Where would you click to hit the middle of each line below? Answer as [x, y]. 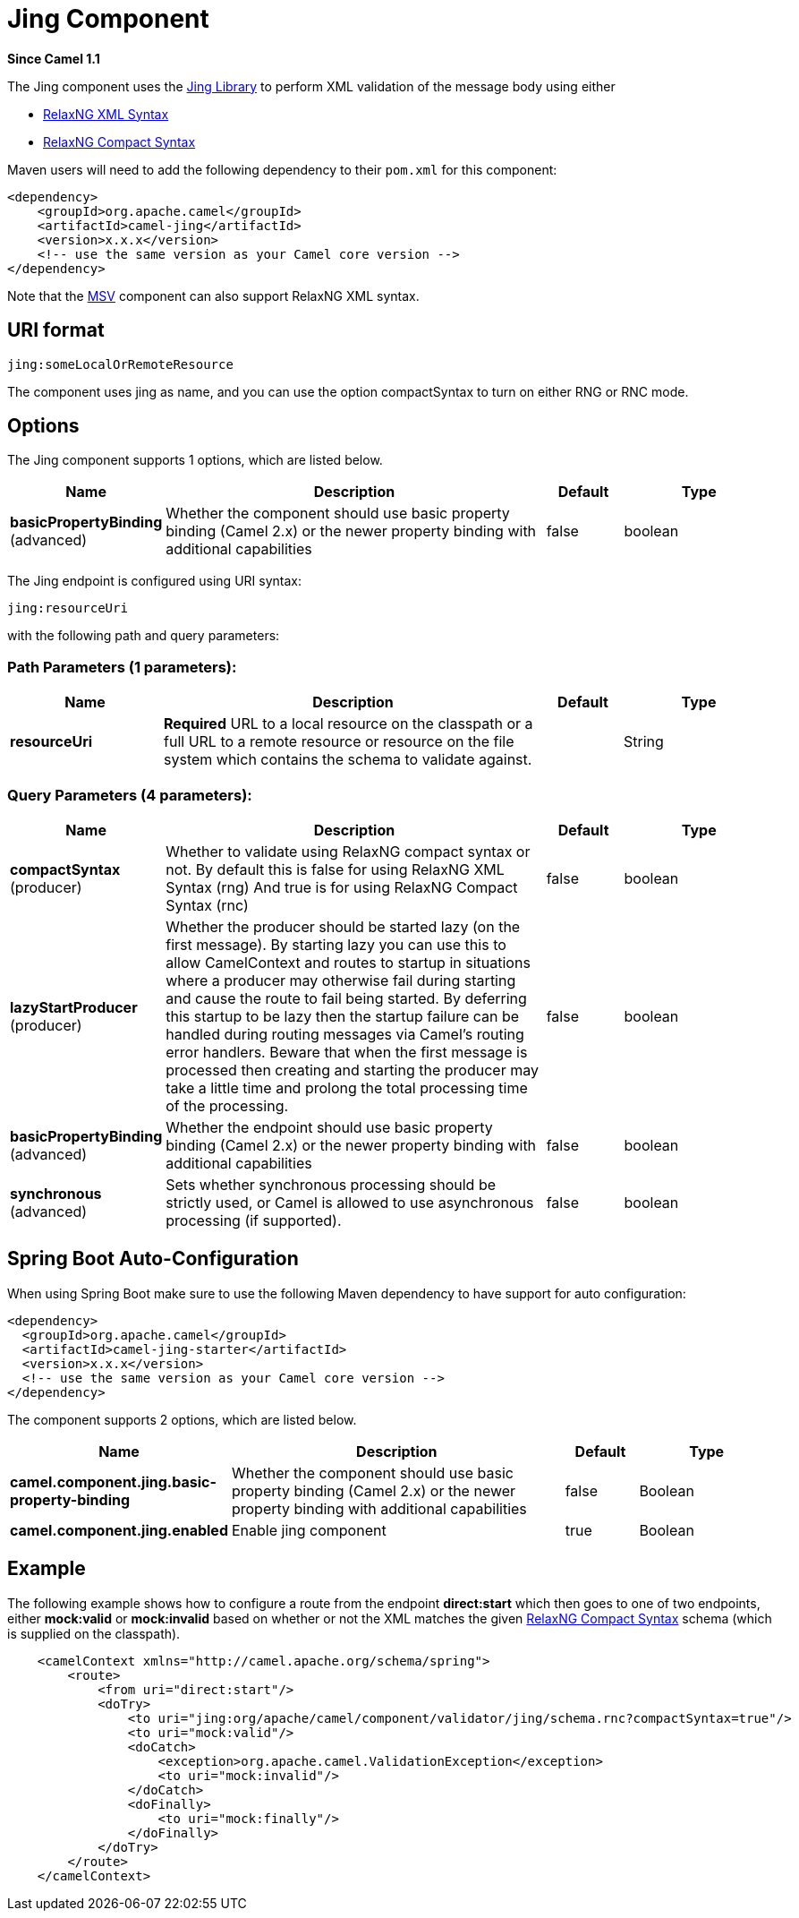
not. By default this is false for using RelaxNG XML [335, 869]
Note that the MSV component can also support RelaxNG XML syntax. [213, 295]
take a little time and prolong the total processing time [347, 1087]
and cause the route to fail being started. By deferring [346, 998]
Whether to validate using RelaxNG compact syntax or [348, 851]
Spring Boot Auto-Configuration [153, 1259]
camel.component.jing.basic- [113, 1481]
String [644, 742]
